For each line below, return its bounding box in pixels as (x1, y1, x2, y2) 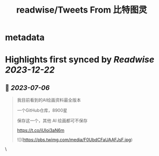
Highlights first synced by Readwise (5, 54, 155, 65)
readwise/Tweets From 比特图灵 (16, 4, 147, 16)
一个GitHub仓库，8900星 (17, 108, 68, 113)
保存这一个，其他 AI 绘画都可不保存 (17, 118, 88, 124)
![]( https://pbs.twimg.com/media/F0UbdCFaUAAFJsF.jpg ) (17, 137, 133, 143)
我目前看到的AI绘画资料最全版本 (17, 97, 81, 103)
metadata (5, 32, 45, 43)
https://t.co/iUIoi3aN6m (17, 127, 65, 133)
